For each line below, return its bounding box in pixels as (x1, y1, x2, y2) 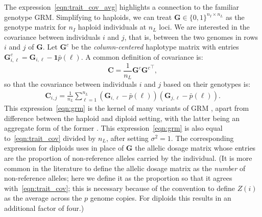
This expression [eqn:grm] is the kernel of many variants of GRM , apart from (4, 103, 249, 113)
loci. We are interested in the (159, 21, 250, 32)
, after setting (106, 132, 149, 143)
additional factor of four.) (4, 203, 84, 213)
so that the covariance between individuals (4, 79, 137, 89)
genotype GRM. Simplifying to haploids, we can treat (4, 11, 172, 22)
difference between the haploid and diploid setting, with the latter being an (4, 112, 240, 123)
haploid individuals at (78, 21, 147, 32)
